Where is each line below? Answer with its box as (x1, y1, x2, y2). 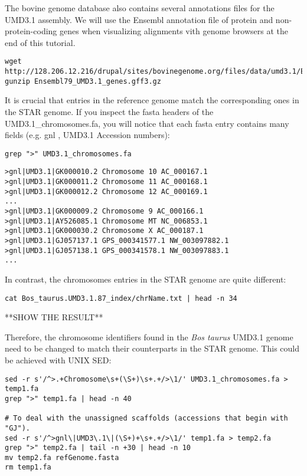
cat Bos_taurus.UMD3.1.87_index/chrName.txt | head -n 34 (5, 294, 237, 303)
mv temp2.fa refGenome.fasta (5, 453, 119, 462)
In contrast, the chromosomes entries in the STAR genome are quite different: (5, 273, 286, 285)
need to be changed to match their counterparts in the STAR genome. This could (5, 342, 299, 354)
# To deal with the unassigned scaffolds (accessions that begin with (5, 414, 288, 423)
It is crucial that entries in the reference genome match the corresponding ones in (5, 94, 299, 106)
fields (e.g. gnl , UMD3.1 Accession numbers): (5, 129, 170, 141)
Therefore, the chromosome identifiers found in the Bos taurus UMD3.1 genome (5, 330, 293, 343)
